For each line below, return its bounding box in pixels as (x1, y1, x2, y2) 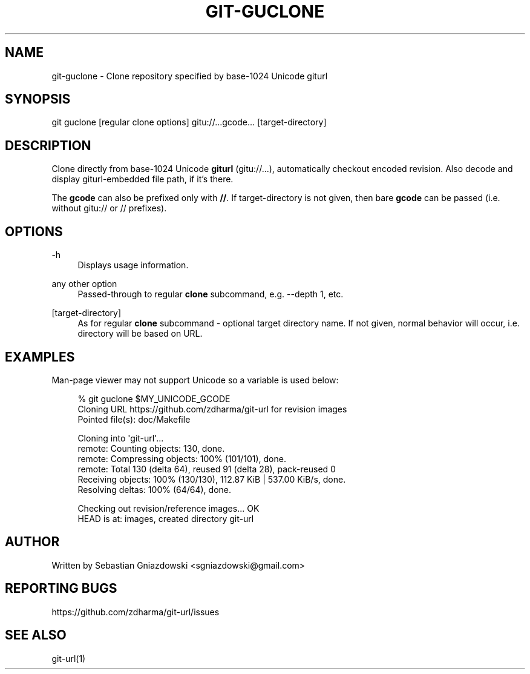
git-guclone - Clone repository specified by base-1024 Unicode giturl (51, 70, 328, 81)
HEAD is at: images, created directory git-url (77, 513, 254, 524)
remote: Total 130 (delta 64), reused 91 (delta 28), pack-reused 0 (77, 463, 336, 474)
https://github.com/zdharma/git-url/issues (51, 606, 220, 617)
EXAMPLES (5, 349, 75, 365)
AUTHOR (5, 534, 60, 550)
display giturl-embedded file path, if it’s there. (51, 174, 234, 185)
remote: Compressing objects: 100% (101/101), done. (77, 453, 286, 464)
